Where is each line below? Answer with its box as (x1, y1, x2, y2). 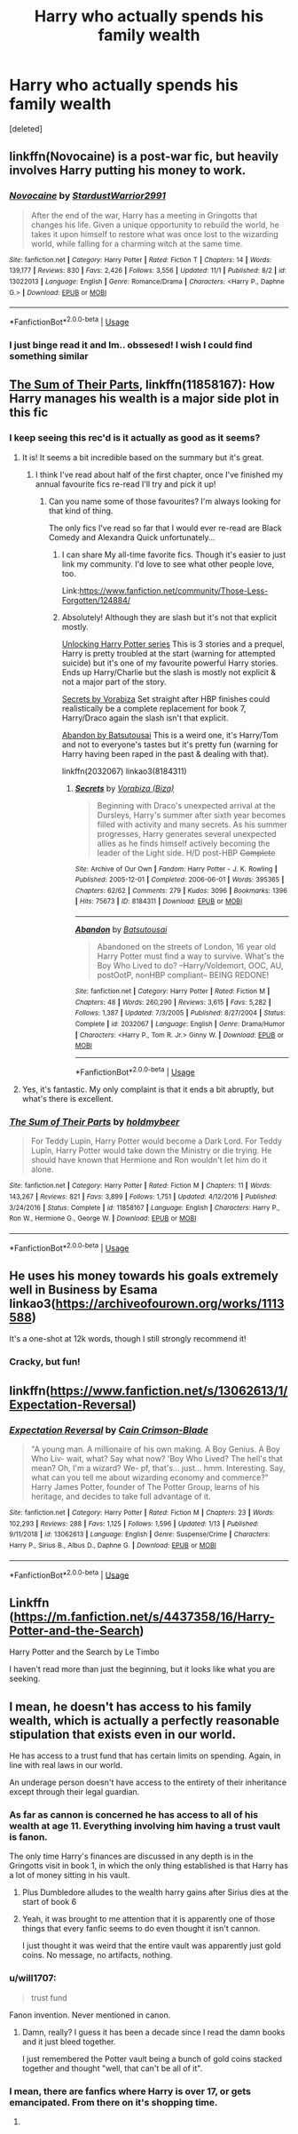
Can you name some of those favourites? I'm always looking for (48, 496, 281, 506)
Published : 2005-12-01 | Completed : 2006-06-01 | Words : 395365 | (74, 875, 285, 885)
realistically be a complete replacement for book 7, (61, 703, 247, 713)
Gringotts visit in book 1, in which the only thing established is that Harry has (9, 1860, 288, 1871)
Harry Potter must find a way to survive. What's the (97, 951, 285, 961)
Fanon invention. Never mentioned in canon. (9, 2010, 171, 2020)
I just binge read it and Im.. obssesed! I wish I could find (9, 338, 253, 351)
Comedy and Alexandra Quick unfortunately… (48, 531, 216, 543)
